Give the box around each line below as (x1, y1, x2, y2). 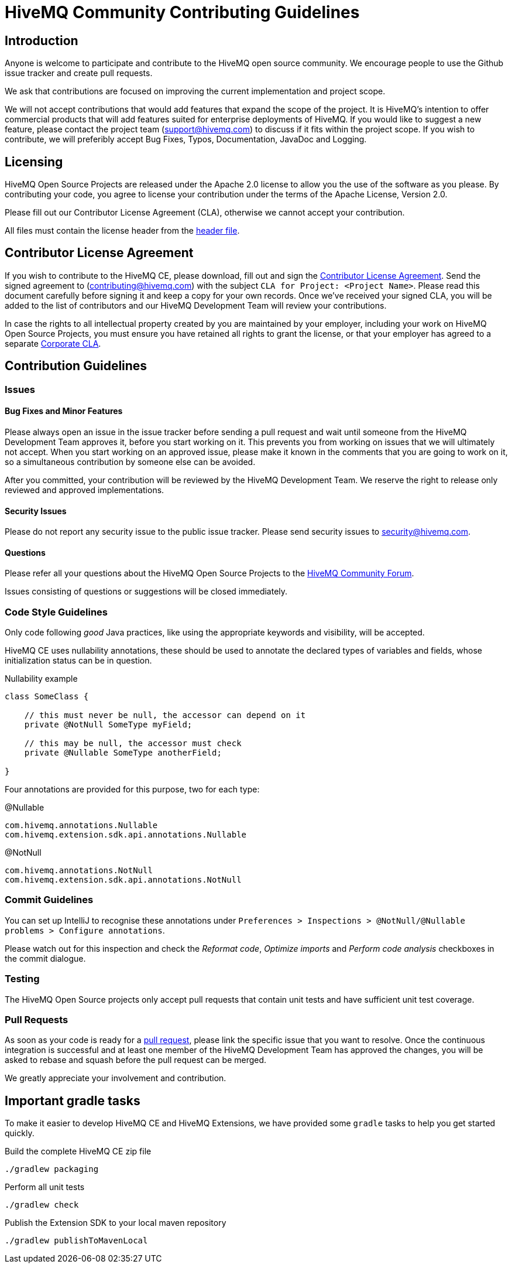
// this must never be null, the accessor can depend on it (24, 710, 306, 720)
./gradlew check (5, 1200, 79, 1210)
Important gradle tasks (5, 1093, 140, 1108)
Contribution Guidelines (5, 358, 147, 374)
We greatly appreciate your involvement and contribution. (5, 1073, 226, 1084)
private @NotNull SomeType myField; (24, 720, 193, 730)
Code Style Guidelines (5, 606, 108, 618)
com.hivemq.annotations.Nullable (5, 821, 158, 830)
